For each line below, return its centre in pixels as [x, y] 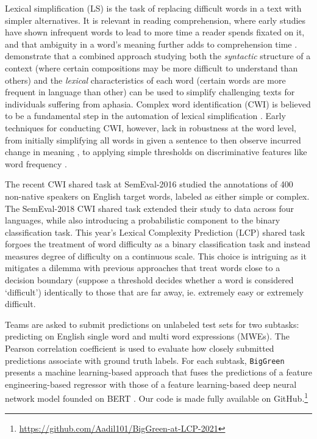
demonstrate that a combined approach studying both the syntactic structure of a [158, 56]
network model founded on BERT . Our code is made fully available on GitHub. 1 [157, 397]
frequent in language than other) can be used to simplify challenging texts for [150, 92]
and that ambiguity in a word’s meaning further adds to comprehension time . [151, 44]
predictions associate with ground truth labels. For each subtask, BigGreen [145, 360]
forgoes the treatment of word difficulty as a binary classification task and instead [158, 244]
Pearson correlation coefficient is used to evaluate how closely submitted [140, 348]
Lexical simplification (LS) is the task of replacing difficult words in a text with [153, 8]
